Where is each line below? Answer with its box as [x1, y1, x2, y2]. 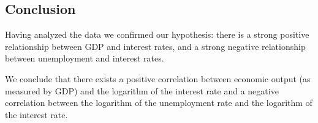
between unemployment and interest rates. [5, 52, 164, 65]
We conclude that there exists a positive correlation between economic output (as [5, 72, 311, 85]
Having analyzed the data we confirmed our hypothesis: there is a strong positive [5, 28, 309, 41]
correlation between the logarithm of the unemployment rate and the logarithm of [5, 96, 312, 109]
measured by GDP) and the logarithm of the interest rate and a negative [5, 84, 279, 97]
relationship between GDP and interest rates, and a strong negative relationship [5, 40, 306, 52]
